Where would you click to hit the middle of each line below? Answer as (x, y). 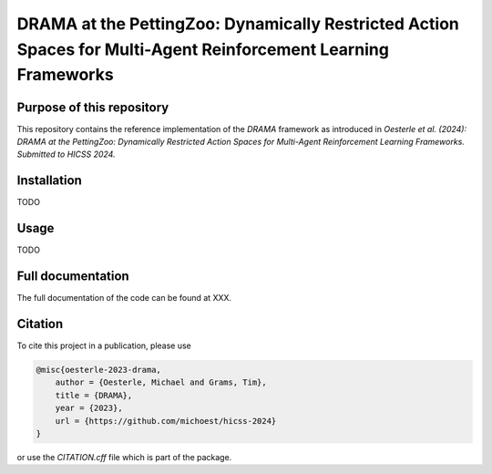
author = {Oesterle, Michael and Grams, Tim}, (161, 382)
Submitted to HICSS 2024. (66, 154)
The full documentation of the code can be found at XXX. (124, 298)
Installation (49, 181)
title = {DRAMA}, (94, 395)
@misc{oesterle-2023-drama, (98, 370)
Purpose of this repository (93, 107)
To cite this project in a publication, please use (104, 345)
